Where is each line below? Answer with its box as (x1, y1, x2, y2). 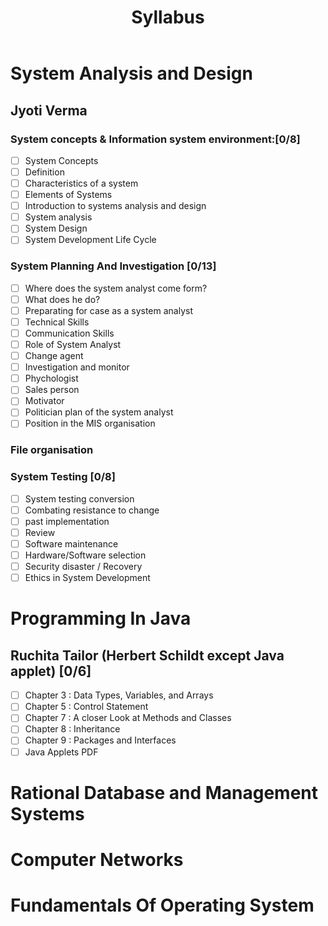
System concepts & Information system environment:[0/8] (10, 132, 301, 146)
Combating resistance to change (24, 504, 160, 516)
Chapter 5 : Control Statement (24, 701, 149, 713)
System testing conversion (24, 492, 135, 505)
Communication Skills (24, 327, 115, 339)
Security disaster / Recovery (24, 561, 143, 573)
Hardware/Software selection (24, 549, 147, 561)
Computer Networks (10, 848, 184, 871)
